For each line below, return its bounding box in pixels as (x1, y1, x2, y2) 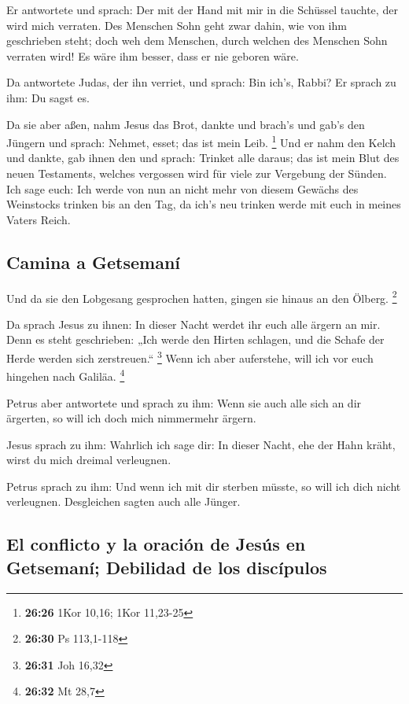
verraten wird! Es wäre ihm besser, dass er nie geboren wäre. (6, 47, 299, 64)
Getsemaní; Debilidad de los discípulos (6, 555, 327, 579)
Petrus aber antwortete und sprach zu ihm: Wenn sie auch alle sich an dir (6, 394, 362, 411)
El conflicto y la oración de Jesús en (6, 532, 306, 556)
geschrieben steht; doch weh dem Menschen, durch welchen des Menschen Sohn (6, 32, 388, 49)
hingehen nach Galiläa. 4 (6, 366, 125, 384)
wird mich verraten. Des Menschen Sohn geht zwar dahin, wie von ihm (6, 17, 347, 33)
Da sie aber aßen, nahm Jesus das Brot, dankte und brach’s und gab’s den (6, 116, 365, 132)
